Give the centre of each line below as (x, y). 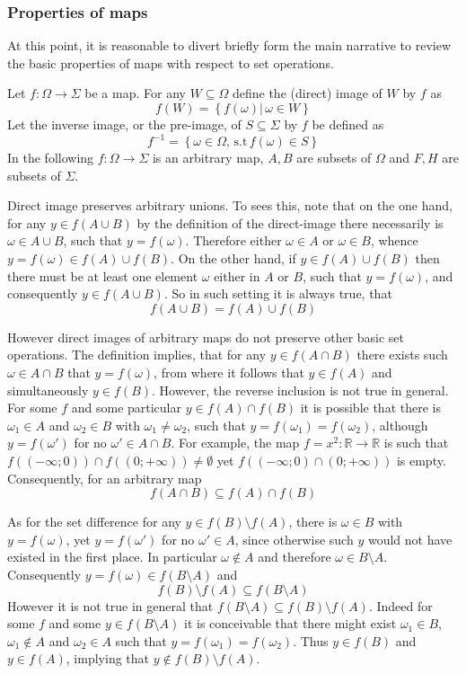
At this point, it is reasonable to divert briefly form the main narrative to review (229, 45)
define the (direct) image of (307, 93)
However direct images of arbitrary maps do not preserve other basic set (206, 337)
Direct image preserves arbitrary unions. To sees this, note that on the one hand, (230, 205)
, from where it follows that (229, 372)
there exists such (402, 355)
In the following (51, 158)
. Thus (311, 640)
